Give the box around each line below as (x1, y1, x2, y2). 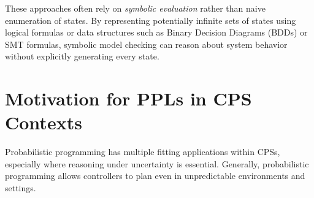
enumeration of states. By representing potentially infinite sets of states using (5, 13, 296, 26)
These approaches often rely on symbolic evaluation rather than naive (5, 2, 266, 14)
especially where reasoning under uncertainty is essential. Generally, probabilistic (5, 157, 309, 170)
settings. (5, 181, 36, 194)
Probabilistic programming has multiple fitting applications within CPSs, (5, 145, 280, 158)
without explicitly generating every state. (5, 50, 159, 63)
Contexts (5, 110, 82, 135)
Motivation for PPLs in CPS (5, 86, 252, 111)
